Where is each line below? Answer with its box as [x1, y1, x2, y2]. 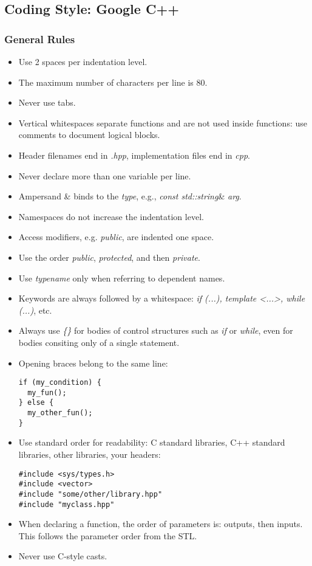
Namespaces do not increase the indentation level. [18, 210, 204, 223]
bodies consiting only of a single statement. [18, 336, 180, 348]
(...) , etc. [18, 303, 52, 316]
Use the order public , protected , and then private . [18, 250, 200, 263]
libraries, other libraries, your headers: [18, 447, 161, 460]
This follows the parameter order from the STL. [18, 529, 197, 542]
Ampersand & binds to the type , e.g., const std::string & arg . [18, 190, 242, 202]
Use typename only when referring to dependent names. [18, 271, 225, 284]
